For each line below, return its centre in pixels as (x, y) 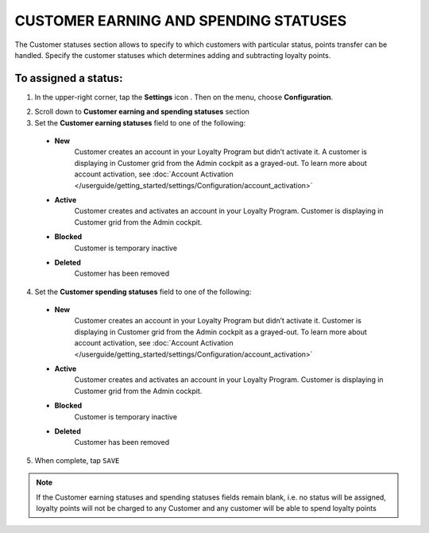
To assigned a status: (69, 78)
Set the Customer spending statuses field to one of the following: (143, 292)
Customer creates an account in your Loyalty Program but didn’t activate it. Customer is (218, 321)
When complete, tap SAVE (77, 460)
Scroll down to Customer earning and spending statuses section (142, 112)
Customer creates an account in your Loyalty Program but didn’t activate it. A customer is (220, 152)
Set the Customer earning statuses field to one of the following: (140, 122)
